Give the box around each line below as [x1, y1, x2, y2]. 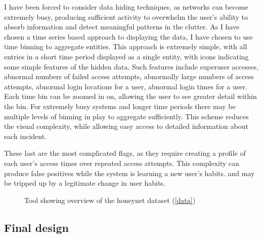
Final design [4, 219, 69, 235]
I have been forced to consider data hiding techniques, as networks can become [4, 2, 248, 12]
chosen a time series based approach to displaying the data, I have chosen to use [4, 31, 253, 42]
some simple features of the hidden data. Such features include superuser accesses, [4, 61, 258, 72]
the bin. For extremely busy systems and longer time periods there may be [4, 100, 236, 111]
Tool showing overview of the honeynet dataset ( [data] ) [24, 194, 196, 205]
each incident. [4, 130, 47, 141]
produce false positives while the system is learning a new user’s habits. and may [4, 167, 255, 178]
